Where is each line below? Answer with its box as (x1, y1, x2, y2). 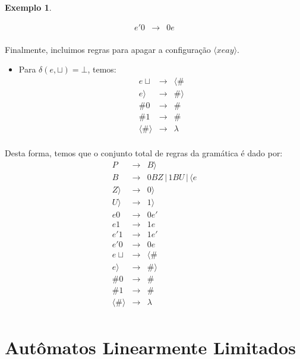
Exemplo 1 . (5, 1, 52, 13)
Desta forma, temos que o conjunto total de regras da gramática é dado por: (5, 147, 283, 159)
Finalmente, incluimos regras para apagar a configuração (5, 43, 211, 55)
